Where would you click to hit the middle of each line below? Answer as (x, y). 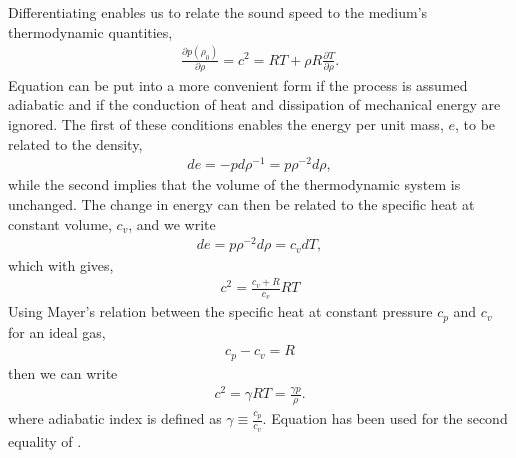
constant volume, (60, 223)
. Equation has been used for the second (385, 418)
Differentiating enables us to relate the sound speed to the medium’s (218, 12)
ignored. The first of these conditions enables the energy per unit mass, (226, 124)
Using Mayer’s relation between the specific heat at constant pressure (220, 311)
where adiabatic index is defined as (115, 418)
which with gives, (61, 264)
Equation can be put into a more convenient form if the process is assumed (238, 84)
